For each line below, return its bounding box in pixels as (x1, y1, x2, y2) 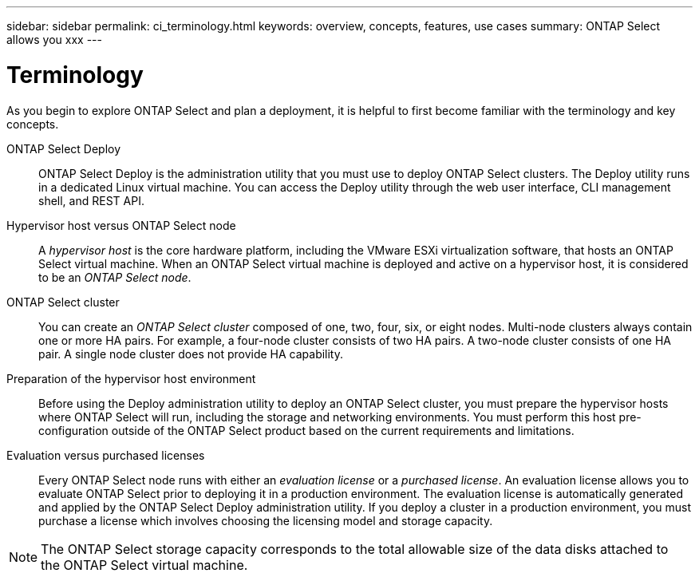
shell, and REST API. (38, 193, 144, 207)
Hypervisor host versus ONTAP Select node (6, 218, 236, 232)
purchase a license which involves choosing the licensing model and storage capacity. (38, 513, 493, 528)
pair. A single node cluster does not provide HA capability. (38, 346, 344, 361)
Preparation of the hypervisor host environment (6, 371, 256, 385)
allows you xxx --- (6, 33, 102, 46)
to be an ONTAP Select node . (38, 270, 192, 284)
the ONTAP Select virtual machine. (41, 556, 248, 573)
